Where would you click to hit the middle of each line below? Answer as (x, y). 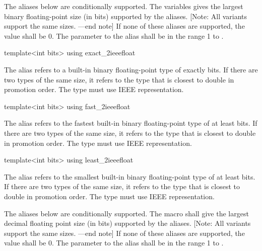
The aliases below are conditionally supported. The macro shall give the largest (126, 213)
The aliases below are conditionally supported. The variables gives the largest (124, 6)
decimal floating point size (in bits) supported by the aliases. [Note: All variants (127, 223)
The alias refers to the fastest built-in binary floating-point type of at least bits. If (131, 123)
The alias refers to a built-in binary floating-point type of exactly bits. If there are (131, 69)
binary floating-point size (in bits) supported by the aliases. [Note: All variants (126, 16)
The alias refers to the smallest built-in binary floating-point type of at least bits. (130, 176)
